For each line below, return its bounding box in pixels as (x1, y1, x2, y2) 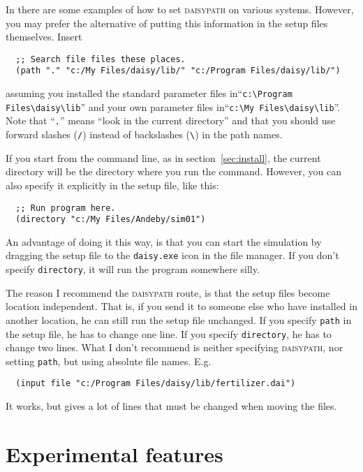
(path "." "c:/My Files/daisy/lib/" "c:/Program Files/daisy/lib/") (15, 66, 341, 76)
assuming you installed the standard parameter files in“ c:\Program (6, 86, 292, 101)
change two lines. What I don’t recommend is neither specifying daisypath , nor (6, 340, 343, 355)
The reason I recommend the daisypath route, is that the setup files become (6, 285, 330, 300)
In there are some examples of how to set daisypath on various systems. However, (6, 2, 354, 16)
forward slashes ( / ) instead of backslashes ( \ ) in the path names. (6, 127, 283, 142)
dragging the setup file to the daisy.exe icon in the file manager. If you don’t (6, 248, 339, 263)
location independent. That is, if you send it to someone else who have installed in (6, 299, 357, 314)
